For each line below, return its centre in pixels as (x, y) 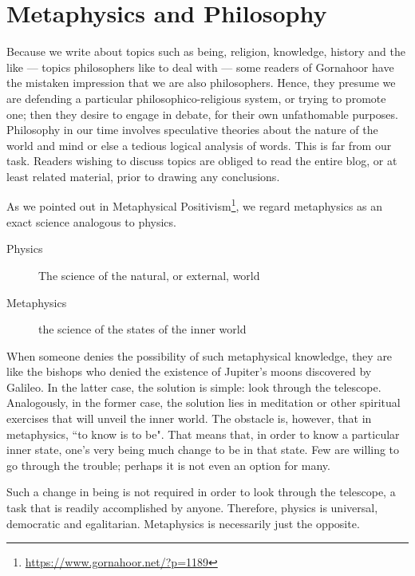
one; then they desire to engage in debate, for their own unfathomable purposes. (202, 114)
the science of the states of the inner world (142, 329)
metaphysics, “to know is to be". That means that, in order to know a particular (203, 434)
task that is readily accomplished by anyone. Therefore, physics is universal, (192, 508)
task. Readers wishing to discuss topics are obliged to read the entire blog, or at (202, 161)
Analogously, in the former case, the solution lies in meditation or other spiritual (204, 402)
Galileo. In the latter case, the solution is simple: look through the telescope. (194, 387)
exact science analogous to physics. (91, 221)
